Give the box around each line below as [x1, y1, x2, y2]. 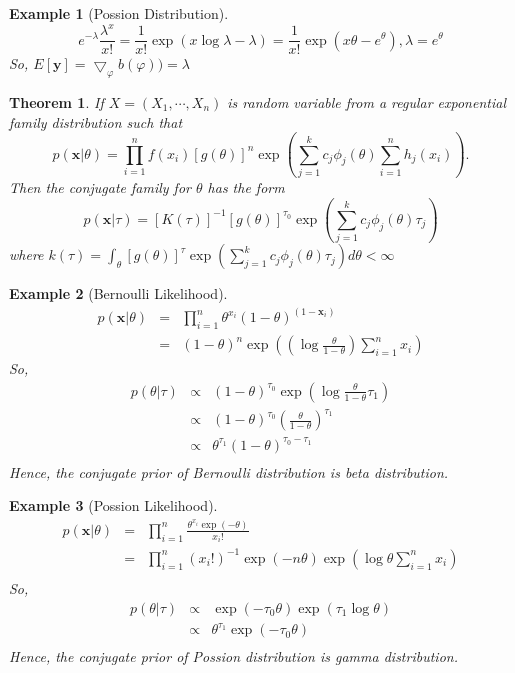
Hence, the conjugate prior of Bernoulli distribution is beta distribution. [9, 461, 449, 482]
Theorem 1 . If [9, 91, 104, 112]
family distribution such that [9, 111, 183, 132]
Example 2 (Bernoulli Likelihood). [9, 283, 228, 304]
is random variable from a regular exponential [227, 91, 506, 112]
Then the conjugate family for [9, 176, 191, 197]
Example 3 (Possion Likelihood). [9, 495, 218, 516]
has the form [207, 176, 285, 197]
